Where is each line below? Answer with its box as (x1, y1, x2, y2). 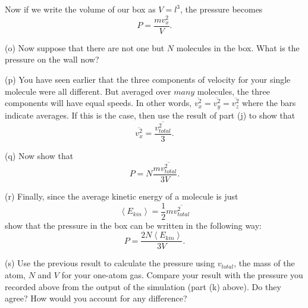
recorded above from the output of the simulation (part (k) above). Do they (5, 280, 281, 293)
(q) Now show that (5, 149, 74, 161)
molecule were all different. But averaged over (5, 85, 171, 97)
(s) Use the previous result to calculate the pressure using (5, 257, 215, 269)
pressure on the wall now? (5, 53, 99, 66)
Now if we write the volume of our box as (5, 3, 156, 15)
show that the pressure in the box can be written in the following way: (5, 219, 262, 231)
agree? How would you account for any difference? (5, 292, 187, 304)
